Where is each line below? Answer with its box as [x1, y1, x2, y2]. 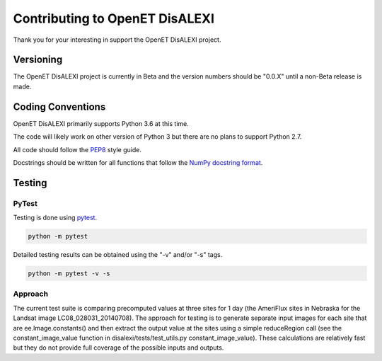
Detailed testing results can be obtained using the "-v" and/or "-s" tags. [13, 251, 223, 259]
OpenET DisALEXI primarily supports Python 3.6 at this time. [13, 119, 189, 127]
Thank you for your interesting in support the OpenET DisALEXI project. [13, 35, 221, 44]
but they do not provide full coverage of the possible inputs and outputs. [13, 343, 224, 352]
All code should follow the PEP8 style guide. [13, 145, 141, 154]
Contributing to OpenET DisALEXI [13, 11, 215, 26]
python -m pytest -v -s [28, 270, 111, 277]
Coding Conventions [13, 101, 106, 113]
